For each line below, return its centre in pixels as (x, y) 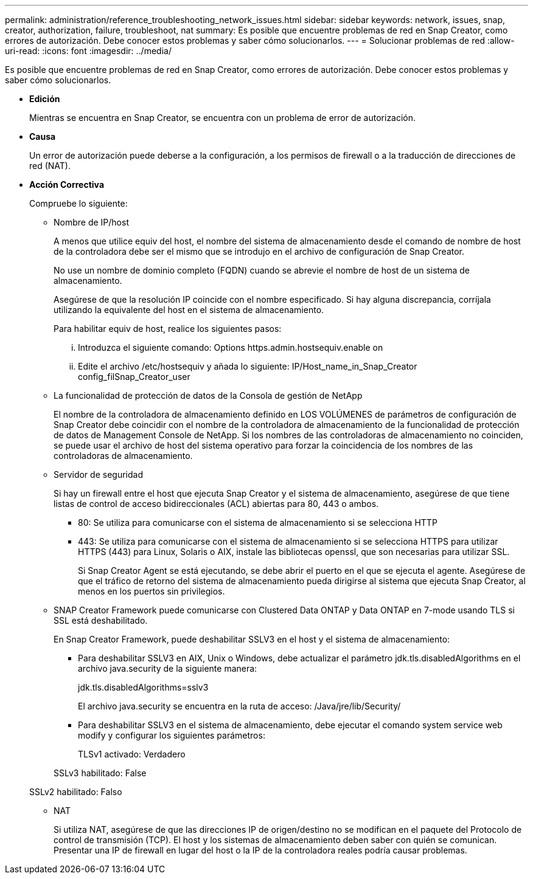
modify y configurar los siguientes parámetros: (172, 735)
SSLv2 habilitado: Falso (76, 792)
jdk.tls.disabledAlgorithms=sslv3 (143, 687)
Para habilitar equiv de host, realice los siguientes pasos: (168, 329)
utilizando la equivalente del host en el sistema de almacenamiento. (189, 310)
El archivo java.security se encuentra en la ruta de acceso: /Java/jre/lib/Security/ (239, 706)
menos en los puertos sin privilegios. (152, 591)
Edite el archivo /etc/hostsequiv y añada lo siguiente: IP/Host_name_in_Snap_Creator (248, 366)
